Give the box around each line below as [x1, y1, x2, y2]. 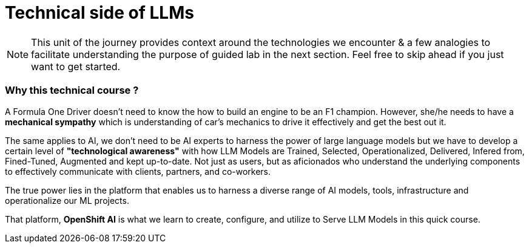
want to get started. [31, 60, 121, 73]
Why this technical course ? [5, 84, 139, 97]
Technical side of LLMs [5, 2, 194, 23]
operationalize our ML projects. [5, 195, 129, 206]
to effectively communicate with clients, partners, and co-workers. [5, 166, 271, 177]
